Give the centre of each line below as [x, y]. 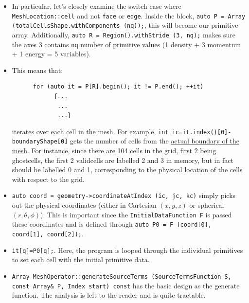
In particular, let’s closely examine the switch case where [97, 6]
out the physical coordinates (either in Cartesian [84, 205]
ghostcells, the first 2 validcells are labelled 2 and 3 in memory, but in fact [123, 160]
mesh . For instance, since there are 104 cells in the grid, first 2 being [114, 151]
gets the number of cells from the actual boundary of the [155, 141]
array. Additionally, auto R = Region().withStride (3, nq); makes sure [124, 34]
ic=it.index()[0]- [202, 132]
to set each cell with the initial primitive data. [81, 259]
